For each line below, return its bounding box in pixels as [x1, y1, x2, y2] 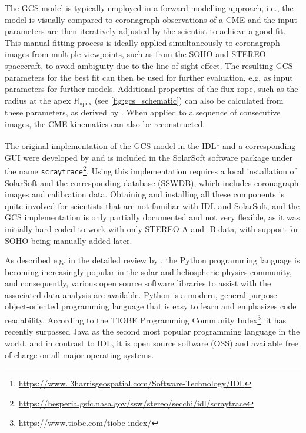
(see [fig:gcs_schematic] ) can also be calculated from [94, 94, 284, 106]
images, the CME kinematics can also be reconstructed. [5, 117, 205, 130]
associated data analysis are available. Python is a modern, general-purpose [5, 288, 277, 300]
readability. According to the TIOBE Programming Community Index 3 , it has [5, 312, 287, 326]
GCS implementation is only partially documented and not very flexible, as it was [5, 211, 300, 223]
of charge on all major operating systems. [5, 348, 154, 361]
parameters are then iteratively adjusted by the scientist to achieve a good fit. [5, 25, 286, 37]
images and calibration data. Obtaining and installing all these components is [5, 188, 284, 200]
